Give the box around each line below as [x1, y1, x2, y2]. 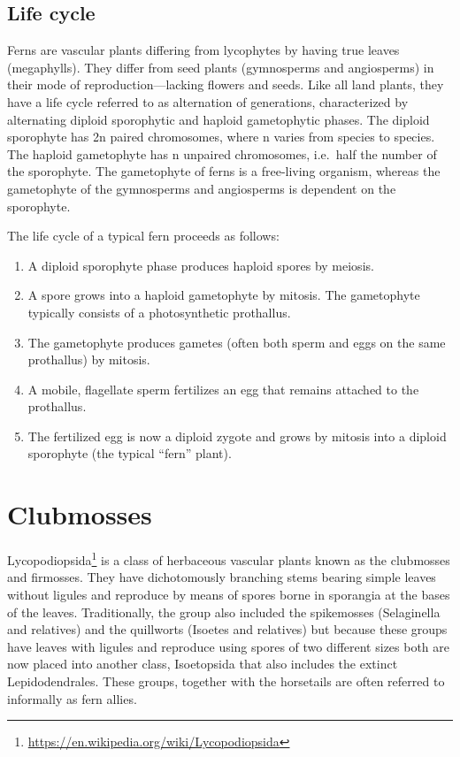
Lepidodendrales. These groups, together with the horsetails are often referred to [7, 672, 445, 691]
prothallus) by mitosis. [27, 350, 150, 369]
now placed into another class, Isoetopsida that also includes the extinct [7, 654, 398, 673]
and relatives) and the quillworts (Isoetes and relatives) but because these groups [7, 620, 448, 638]
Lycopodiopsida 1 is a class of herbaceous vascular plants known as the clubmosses [7, 548, 450, 569]
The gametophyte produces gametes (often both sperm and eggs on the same [27, 333, 446, 351]
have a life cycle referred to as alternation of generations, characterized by [7, 92, 409, 111]
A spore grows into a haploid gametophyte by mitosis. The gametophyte [27, 286, 420, 304]
